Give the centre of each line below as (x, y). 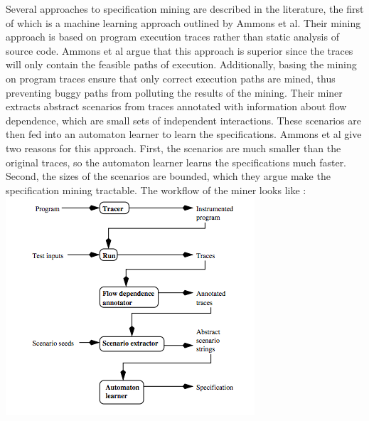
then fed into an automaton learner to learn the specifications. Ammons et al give (184, 134)
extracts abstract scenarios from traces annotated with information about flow (176, 106)
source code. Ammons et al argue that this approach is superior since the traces (180, 50)
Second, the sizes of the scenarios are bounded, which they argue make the (168, 176)
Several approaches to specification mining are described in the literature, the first (185, 9)
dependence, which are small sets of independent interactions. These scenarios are (183, 120)
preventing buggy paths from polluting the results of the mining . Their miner (174, 92)
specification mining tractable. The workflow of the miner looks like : (156, 190)
